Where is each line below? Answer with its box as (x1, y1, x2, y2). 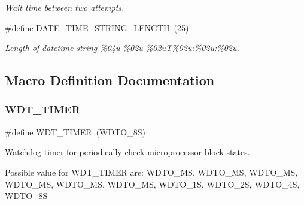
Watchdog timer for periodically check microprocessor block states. (5, 146, 250, 158)
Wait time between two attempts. (5, 1, 124, 13)
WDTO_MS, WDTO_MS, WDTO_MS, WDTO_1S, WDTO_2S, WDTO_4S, (5, 177, 300, 190)
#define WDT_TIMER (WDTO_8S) (5, 125, 145, 138)
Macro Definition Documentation (5, 71, 215, 89)
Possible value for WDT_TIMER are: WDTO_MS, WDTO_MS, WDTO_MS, (5, 165, 298, 178)
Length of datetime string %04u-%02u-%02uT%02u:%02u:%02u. (5, 41, 239, 54)
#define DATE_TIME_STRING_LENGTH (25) (5, 21, 189, 34)
